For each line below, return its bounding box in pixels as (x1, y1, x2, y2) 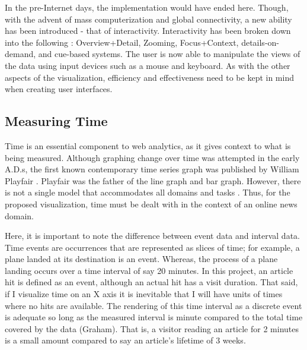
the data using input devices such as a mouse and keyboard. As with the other (5, 59, 290, 71)
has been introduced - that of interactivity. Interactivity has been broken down (5, 24, 291, 37)
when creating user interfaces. (5, 83, 113, 95)
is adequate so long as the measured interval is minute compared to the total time (5, 311, 303, 323)
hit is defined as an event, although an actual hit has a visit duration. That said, (5, 276, 298, 288)
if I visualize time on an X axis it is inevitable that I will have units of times (5, 288, 283, 300)
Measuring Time (5, 112, 108, 130)
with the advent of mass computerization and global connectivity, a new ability (5, 12, 292, 25)
